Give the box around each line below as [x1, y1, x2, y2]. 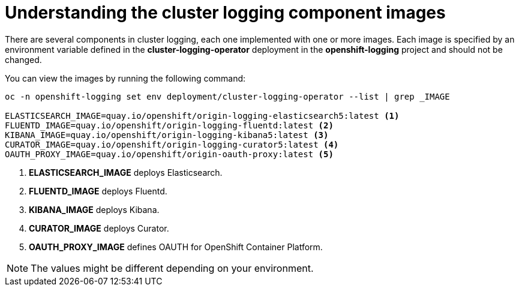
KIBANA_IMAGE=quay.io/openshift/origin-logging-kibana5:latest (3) [5, 130, 329, 140]
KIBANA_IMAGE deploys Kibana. [29, 204, 160, 215]
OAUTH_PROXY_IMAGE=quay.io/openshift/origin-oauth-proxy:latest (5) [5, 149, 334, 159]
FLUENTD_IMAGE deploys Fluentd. [29, 185, 167, 196]
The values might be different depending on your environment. [31, 262, 314, 274]
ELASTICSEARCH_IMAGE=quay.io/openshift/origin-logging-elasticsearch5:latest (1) [5, 110, 400, 121]
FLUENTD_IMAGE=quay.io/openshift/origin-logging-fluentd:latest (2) [5, 120, 334, 130]
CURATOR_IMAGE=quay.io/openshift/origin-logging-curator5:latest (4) [5, 139, 339, 149]
